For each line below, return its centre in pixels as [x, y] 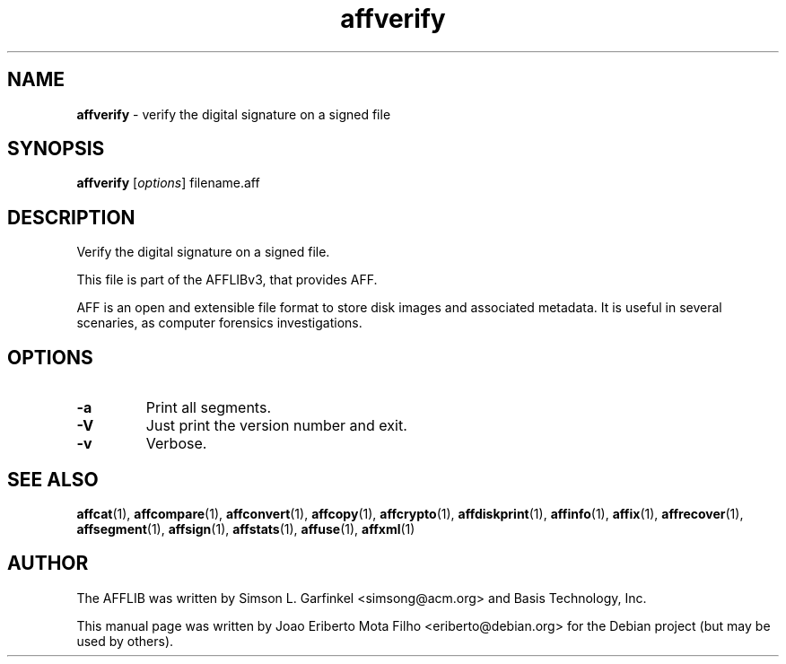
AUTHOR [48, 564]
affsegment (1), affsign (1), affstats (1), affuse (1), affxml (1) [246, 529]
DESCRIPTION [71, 217]
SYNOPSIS [56, 149]
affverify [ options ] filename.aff [168, 183]
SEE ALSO [53, 479]
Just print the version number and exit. [276, 426]
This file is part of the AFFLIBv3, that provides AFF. [227, 280]
